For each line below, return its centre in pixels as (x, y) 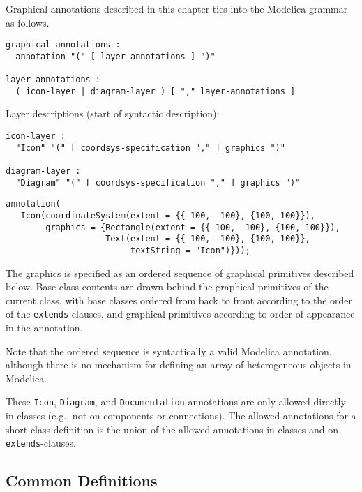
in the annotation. (44, 328)
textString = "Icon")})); (190, 250)
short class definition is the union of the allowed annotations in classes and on (172, 429)
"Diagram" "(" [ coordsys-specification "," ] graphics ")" (158, 182)
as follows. (28, 22)
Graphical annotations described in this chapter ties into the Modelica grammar (177, 8)
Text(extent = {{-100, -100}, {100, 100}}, (208, 239)
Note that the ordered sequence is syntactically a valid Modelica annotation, (169, 351)
